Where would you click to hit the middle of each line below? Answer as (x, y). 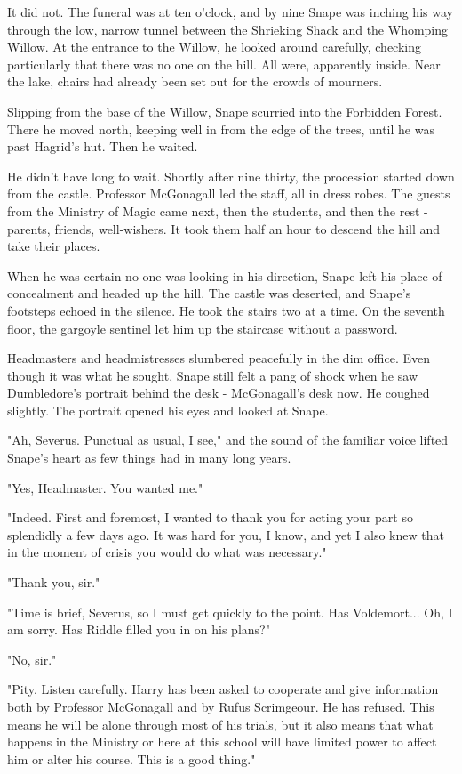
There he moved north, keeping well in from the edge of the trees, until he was (221, 129)
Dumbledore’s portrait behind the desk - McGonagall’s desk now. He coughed (219, 393)
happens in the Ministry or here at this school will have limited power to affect (222, 742)
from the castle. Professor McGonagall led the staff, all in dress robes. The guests (229, 193)
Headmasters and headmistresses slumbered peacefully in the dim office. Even (219, 358)
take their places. (54, 246)
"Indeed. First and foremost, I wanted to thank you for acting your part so (210, 517)
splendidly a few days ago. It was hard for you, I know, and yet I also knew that (226, 534)
